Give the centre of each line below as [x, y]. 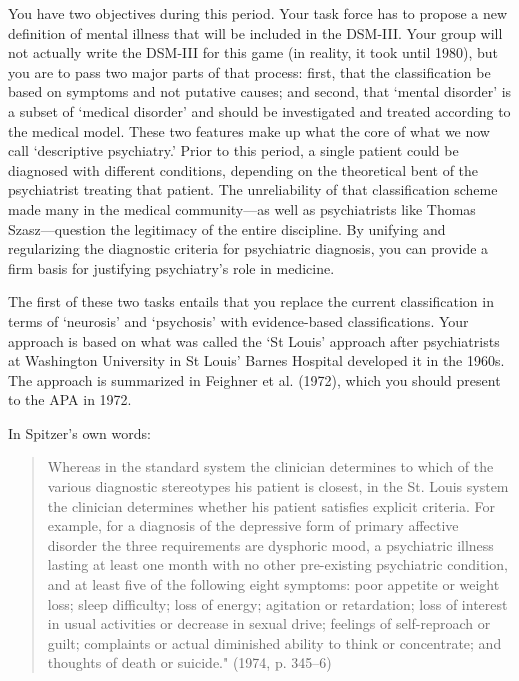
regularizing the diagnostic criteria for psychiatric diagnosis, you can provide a [248, 248]
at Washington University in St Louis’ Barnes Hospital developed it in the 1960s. [256, 360]
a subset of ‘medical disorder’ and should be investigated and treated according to [259, 110]
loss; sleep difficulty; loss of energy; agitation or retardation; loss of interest [277, 603]
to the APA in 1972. [70, 399]
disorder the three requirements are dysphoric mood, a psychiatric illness [270, 544]
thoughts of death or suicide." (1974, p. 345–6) [189, 662]
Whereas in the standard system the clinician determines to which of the [270, 466]
